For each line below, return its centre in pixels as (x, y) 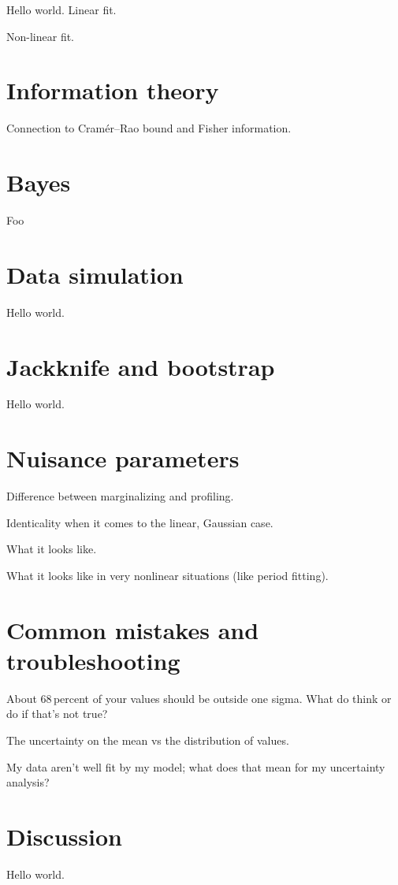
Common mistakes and (133, 629)
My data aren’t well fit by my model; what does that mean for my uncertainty (196, 766)
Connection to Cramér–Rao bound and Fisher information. (149, 128)
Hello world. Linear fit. (61, 9)
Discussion (64, 837)
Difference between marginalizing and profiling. (120, 496)
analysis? (28, 782)
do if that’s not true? (57, 714)
